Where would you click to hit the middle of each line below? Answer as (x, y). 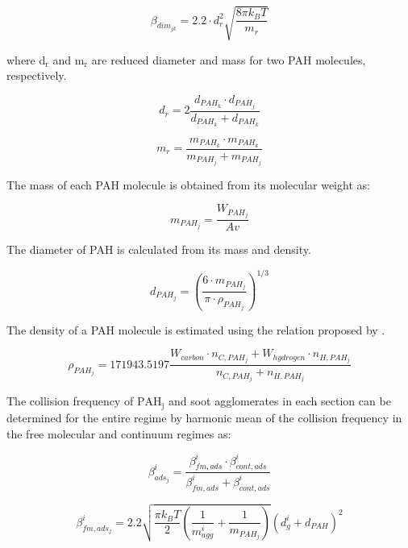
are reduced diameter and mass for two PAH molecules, (229, 59)
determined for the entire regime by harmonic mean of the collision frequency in (204, 417)
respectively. (37, 75)
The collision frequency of (70, 401)
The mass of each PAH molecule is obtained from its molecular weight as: (188, 184)
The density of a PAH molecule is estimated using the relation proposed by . (196, 329)
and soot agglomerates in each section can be (279, 401)
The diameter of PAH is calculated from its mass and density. (159, 249)
